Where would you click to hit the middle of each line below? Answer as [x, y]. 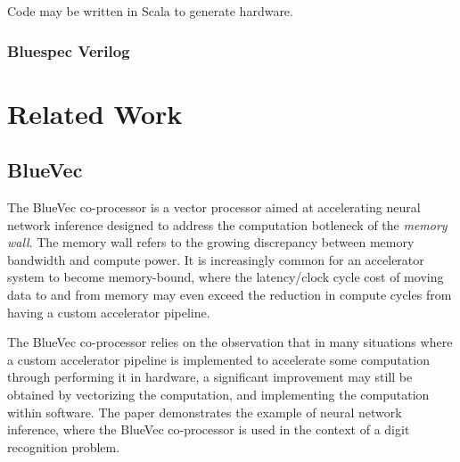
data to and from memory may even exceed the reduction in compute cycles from [230, 294]
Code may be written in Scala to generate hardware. [150, 11]
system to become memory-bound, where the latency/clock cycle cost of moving [226, 277]
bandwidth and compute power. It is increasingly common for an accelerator [216, 259]
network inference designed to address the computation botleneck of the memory [227, 224]
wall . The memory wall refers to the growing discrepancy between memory [211, 242]
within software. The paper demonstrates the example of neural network [205, 412]
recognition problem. [64, 446]
